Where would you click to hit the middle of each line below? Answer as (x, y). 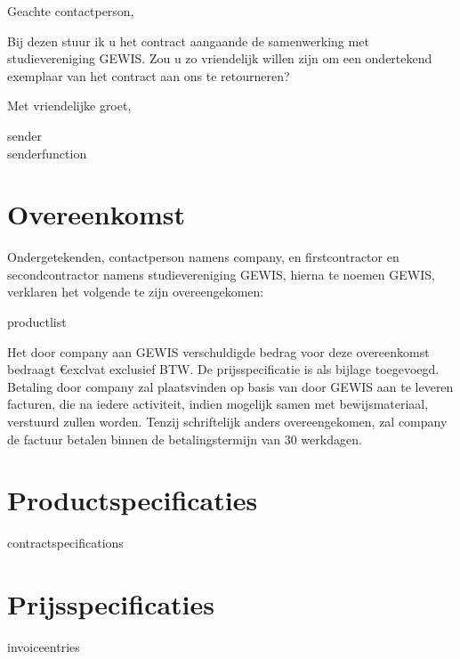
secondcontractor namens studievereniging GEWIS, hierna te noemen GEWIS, (221, 274)
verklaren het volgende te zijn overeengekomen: (136, 292)
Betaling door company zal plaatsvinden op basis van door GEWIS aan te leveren (230, 386)
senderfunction (47, 153)
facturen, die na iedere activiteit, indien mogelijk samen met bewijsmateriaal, (218, 404)
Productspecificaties (133, 500)
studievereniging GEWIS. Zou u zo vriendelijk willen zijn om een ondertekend (220, 58)
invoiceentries (44, 647)
